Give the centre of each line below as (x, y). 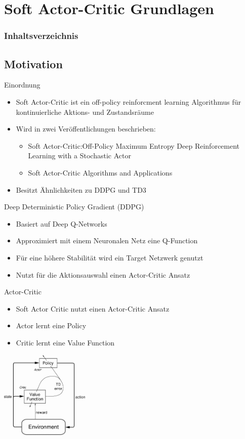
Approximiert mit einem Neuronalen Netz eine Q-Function (107, 240)
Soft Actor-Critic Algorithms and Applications (100, 172)
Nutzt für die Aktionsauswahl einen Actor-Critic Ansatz (103, 274)
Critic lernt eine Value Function (65, 342)
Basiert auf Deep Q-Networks (62, 223)
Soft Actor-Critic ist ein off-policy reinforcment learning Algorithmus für (128, 102)
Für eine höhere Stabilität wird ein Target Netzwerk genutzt (110, 257)
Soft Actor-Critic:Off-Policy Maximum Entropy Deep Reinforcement (134, 145)
